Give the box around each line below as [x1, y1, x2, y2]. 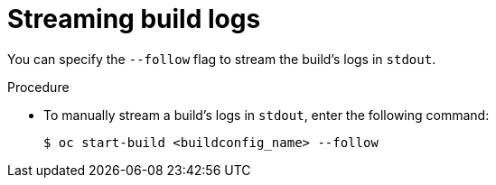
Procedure [7, 79, 70, 95]
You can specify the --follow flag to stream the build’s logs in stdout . [7, 51, 436, 67]
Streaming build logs [7, 4, 261, 34]
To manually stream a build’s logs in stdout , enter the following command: [43, 106, 490, 123]
